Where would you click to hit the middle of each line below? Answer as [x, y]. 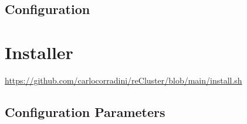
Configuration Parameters [85, 111]
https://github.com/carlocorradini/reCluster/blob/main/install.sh [123, 80]
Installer [39, 52]
